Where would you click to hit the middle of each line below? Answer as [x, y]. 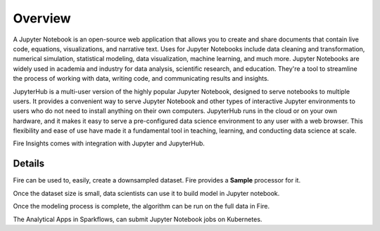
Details [29, 164]
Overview [42, 18]
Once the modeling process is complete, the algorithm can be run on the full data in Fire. [141, 206]
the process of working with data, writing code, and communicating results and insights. [141, 79]
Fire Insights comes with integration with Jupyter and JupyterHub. [109, 143]
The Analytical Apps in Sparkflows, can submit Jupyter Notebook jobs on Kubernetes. [138, 219]
